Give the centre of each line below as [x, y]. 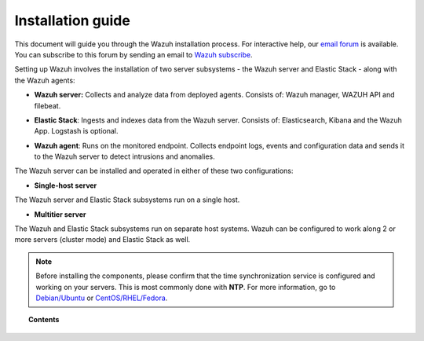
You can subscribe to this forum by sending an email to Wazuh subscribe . [133, 54]
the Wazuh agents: [45, 80]
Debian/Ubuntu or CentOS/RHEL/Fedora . [102, 298]
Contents [44, 320]
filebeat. [48, 105]
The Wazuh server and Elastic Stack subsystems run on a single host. [127, 200]
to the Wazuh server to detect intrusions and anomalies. [124, 156]
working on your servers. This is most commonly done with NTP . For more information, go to [186, 287]
